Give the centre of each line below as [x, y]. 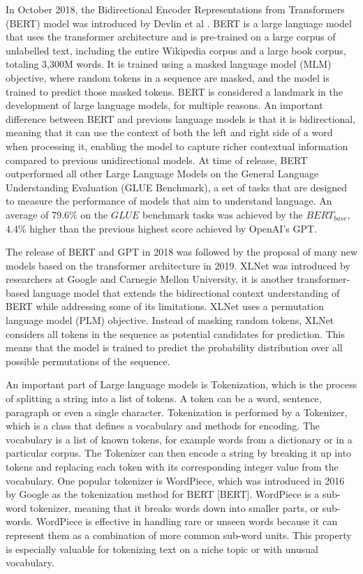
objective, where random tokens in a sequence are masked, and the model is [168, 77]
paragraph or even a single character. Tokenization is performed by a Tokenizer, [177, 412]
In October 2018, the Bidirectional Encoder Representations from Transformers [175, 9]
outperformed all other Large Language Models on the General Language [162, 174]
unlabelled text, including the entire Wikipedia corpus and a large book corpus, [176, 50]
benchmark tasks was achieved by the [223, 214]
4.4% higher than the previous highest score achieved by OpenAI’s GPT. [161, 228]
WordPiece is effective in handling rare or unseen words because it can [187, 521]
